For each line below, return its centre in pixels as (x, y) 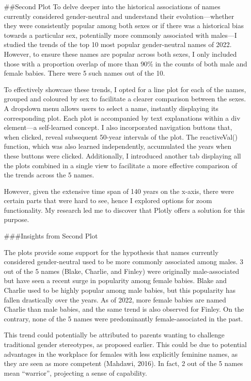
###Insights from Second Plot (51, 236)
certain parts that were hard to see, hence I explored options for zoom (108, 200)
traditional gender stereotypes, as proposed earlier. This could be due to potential (125, 344)
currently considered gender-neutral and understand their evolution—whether (119, 16)
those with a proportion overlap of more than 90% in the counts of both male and (125, 63)
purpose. (16, 219)
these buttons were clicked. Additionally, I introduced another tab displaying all (123, 155)
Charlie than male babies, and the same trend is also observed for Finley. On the (124, 309)
